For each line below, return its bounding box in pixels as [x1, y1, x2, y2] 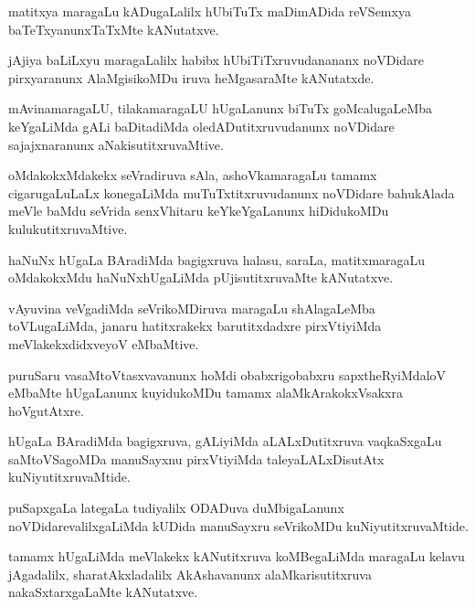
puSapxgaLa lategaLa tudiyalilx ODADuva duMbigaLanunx [8, 498, 344, 517]
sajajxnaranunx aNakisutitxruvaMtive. [8, 134, 224, 154]
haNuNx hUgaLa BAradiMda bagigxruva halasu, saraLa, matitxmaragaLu [8, 250, 426, 269]
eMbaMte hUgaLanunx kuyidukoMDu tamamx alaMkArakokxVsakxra [8, 383, 403, 402]
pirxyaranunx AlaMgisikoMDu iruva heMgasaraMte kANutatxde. [8, 68, 375, 87]
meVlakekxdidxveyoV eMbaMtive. [8, 334, 199, 353]
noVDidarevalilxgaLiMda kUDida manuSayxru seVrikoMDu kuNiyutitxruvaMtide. [8, 516, 469, 535]
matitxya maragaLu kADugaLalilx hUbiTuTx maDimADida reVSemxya [8, 2, 411, 20]
